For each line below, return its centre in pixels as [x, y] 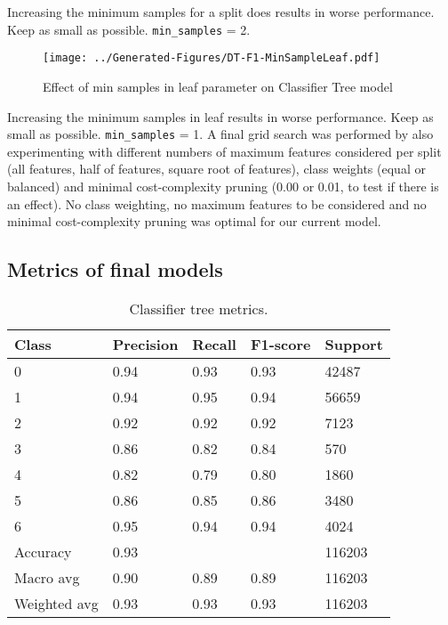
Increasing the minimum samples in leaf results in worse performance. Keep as [220, 116]
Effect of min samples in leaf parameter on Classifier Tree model [218, 86]
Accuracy [43, 551]
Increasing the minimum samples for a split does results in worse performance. [221, 12]
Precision [145, 344]
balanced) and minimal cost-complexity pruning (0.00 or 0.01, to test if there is [223, 186]
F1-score [280, 344]
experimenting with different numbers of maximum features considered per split [224, 151]
